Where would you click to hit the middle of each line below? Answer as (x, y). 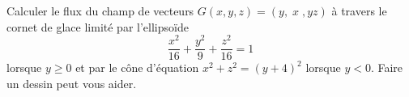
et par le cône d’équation (137, 67)
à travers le (359, 11)
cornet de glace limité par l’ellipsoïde (98, 26)
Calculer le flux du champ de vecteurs (100, 11)
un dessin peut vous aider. (72, 83)
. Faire (387, 67)
